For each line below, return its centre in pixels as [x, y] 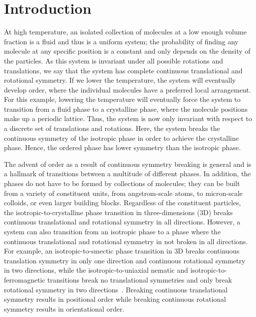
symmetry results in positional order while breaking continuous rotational [115, 299]
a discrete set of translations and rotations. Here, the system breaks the [112, 128]
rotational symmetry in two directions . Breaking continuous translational [116, 289]
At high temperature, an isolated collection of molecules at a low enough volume [125, 32]
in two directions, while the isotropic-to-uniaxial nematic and [96, 270]
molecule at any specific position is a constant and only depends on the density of [127, 51]
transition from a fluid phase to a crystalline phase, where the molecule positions [126, 109]
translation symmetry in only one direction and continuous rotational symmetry [125, 260]
